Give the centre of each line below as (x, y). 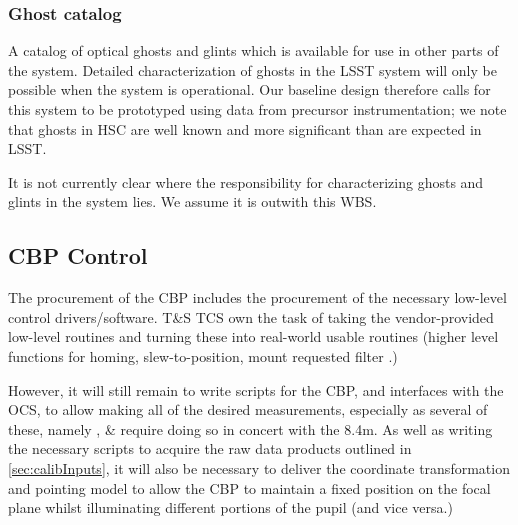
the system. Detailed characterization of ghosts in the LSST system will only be (252, 69)
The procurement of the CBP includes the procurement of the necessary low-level (257, 297)
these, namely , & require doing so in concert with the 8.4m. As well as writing (250, 428)
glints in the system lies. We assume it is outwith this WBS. (192, 201)
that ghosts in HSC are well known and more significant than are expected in (245, 128)
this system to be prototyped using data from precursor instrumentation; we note (257, 109)
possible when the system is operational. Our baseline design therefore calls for (249, 89)
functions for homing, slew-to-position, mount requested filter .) (203, 355)
